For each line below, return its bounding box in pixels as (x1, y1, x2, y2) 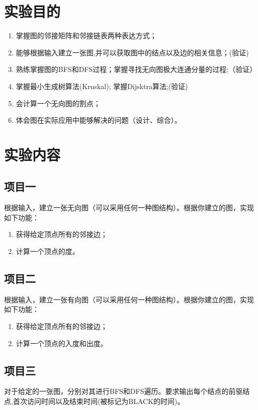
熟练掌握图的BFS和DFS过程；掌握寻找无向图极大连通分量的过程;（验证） (16, 64, 257, 74)
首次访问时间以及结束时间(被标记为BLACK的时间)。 (13, 396, 185, 406)
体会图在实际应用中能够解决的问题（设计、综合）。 (16, 115, 182, 125)
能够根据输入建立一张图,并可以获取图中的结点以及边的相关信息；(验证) (16, 47, 249, 57)
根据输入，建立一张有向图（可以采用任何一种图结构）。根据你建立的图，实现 (4, 294, 254, 304)
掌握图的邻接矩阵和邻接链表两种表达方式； (16, 30, 157, 41)
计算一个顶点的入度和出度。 (16, 338, 108, 348)
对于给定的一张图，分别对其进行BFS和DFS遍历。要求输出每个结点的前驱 (4, 386, 243, 396)
